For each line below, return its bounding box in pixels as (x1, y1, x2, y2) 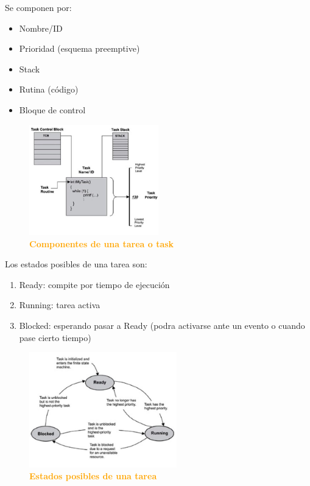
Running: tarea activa (19, 298, 100, 311)
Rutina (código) (19, 83, 79, 96)
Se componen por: (5, 1, 72, 13)
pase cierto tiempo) (19, 331, 91, 343)
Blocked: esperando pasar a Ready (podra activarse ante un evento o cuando (19, 319, 305, 331)
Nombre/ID (19, 21, 63, 34)
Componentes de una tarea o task (29, 237, 174, 250)
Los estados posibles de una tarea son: (5, 258, 147, 270)
